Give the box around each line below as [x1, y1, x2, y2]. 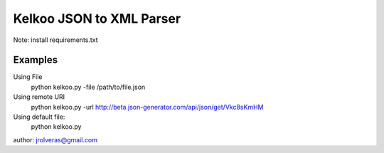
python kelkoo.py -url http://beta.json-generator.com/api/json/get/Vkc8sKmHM [31, 102, 264, 111]
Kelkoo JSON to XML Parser [13, 11, 181, 26]
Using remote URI [13, 93, 65, 101]
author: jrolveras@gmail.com [13, 135, 97, 144]
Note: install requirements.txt [13, 36, 99, 44]
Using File [13, 73, 43, 81]
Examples [13, 54, 58, 66]
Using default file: [13, 112, 65, 121]
